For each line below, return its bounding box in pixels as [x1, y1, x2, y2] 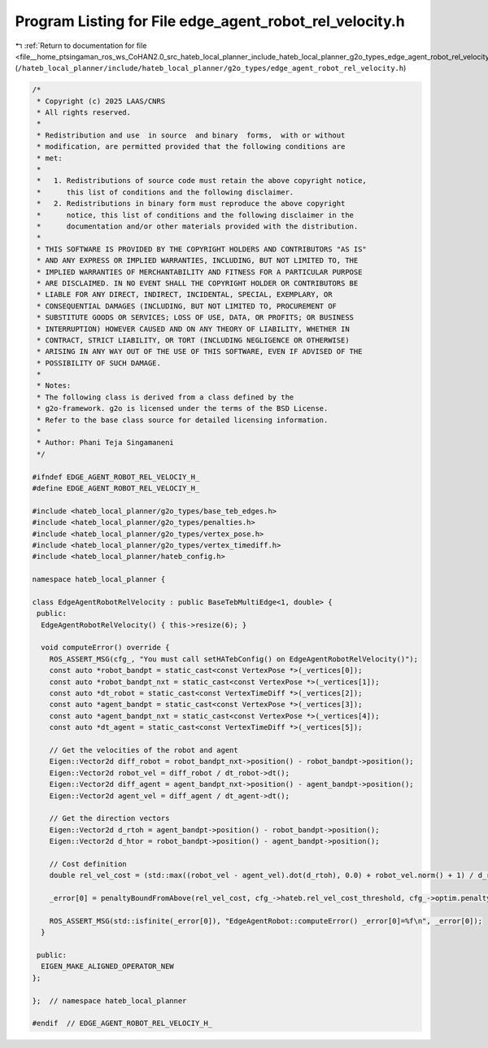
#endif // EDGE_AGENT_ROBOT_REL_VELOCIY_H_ [32, 1019, 213, 1028]
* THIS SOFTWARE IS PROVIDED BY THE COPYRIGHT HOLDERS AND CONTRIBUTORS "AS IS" [37, 244, 368, 254]
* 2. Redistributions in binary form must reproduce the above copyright [37, 199, 346, 208]
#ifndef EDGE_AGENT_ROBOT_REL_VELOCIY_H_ [32, 472, 200, 482]
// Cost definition [49, 859, 128, 868]
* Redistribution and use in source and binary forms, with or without [37, 130, 346, 140]
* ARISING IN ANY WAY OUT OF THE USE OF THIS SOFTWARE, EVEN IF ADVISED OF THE [37, 347, 363, 356]
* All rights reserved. [37, 108, 132, 117]
